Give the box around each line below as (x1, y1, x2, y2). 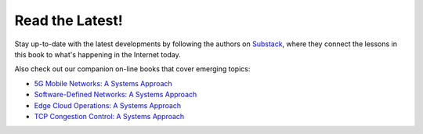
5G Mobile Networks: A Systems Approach (34, 78, 172, 88)
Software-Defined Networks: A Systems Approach (34, 90, 197, 100)
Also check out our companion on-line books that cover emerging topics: (14, 64, 251, 74)
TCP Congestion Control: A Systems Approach (34, 111, 185, 121)
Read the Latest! (14, 12, 123, 29)
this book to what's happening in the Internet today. (14, 49, 181, 59)
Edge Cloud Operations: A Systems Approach (34, 100, 182, 110)
